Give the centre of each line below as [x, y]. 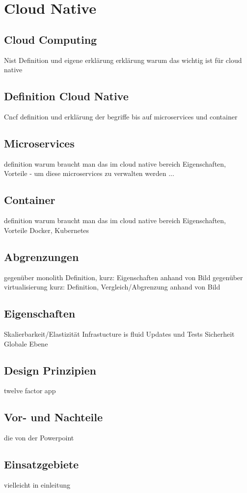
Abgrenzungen [41, 256]
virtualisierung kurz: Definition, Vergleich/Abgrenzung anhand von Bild [112, 287]
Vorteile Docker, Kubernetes [47, 230]
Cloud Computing [51, 39]
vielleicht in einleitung [37, 484]
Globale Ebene [26, 343]
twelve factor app [30, 391]
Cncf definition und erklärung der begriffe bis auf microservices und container [121, 116]
